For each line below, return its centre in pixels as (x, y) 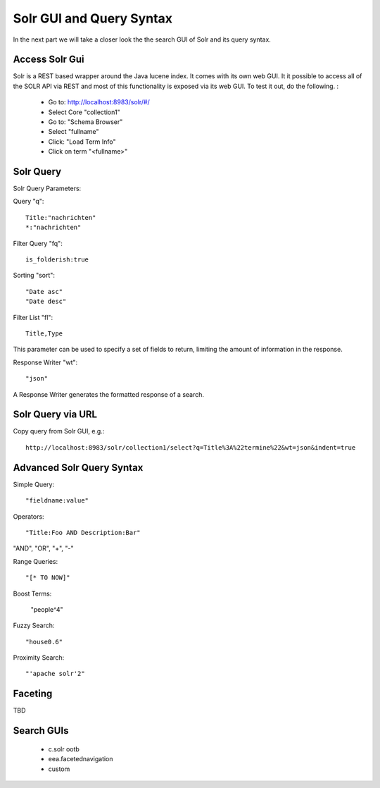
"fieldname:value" (57, 501)
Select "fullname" (74, 132)
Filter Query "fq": (38, 243)
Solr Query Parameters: (47, 189)
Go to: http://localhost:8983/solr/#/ (99, 102)
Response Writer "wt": (45, 362)
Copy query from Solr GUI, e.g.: (59, 431)
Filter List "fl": (33, 317)
